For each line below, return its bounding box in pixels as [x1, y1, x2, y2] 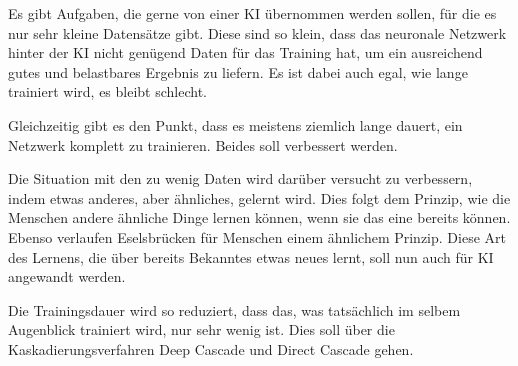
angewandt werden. [8, 266, 126, 287]
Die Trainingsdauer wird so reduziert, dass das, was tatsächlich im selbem [8, 299, 461, 320]
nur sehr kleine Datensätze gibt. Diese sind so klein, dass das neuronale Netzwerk [8, 22, 507, 43]
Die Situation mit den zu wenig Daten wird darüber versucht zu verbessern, [8, 168, 473, 189]
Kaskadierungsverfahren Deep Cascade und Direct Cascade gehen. [8, 338, 414, 359]
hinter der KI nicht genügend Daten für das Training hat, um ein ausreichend [8, 42, 483, 63]
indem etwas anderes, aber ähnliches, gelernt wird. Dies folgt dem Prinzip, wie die [8, 187, 511, 208]
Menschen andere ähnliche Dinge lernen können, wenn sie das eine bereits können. [8, 207, 511, 228]
